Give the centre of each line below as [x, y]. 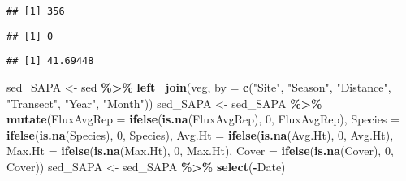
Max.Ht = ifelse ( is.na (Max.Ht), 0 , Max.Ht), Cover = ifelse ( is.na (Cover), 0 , [200, 151]
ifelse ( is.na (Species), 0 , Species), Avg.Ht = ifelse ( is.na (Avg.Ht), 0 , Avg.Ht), [200, 134]
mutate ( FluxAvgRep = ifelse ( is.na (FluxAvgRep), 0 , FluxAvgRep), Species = [203, 119]
